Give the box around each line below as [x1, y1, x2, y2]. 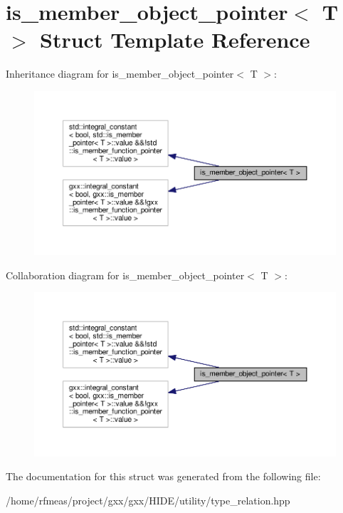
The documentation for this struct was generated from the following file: [6, 469, 321, 484]
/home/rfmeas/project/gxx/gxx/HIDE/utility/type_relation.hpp [6, 492, 290, 507]
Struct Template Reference [40, 25, 310, 54]
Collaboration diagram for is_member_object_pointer [6, 267, 245, 282]
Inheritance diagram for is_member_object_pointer [6, 66, 234, 81]
